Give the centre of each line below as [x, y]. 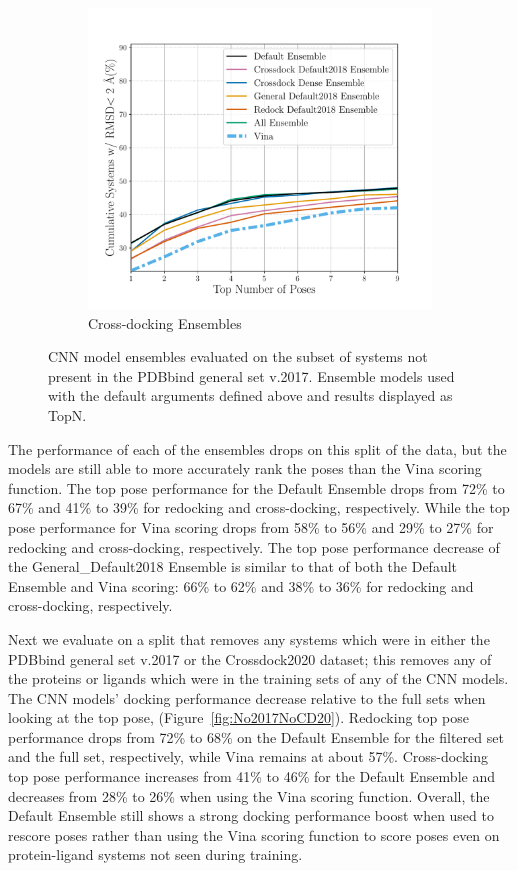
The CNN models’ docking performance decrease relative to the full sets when [247, 697]
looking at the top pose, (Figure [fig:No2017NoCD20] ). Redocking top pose [238, 717]
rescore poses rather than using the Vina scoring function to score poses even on [254, 834]
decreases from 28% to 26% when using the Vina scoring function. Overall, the [249, 795]
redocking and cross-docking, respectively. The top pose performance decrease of [254, 546]
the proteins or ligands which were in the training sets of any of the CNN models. [258, 678]
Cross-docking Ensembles [165, 322]
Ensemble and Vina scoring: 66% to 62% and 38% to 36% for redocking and [241, 585]
